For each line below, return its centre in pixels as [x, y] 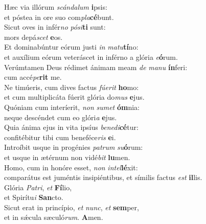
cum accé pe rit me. [33, 77]
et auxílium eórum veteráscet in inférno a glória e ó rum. [91, 57]
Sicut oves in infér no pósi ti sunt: [55, 27]
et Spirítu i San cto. [34, 197]
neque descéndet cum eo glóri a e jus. [61, 117]
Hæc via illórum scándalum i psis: [56, 7]
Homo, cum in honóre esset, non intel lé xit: [71, 167]
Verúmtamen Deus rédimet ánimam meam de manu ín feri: [96, 67]
